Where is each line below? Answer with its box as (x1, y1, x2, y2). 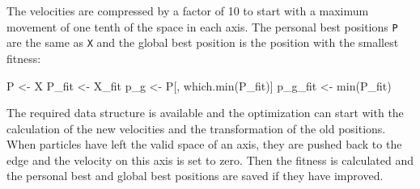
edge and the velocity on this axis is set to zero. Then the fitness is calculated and (6, 151, 414, 168)
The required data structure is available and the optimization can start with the (6, 104, 404, 121)
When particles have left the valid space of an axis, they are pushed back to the (6, 136, 402, 153)
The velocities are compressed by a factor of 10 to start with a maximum (6, 2, 369, 19)
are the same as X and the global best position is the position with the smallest (6, 34, 399, 51)
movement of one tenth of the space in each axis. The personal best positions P (6, 18, 398, 35)
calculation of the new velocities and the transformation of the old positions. (6, 120, 386, 136)
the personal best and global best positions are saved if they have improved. (6, 167, 384, 184)
